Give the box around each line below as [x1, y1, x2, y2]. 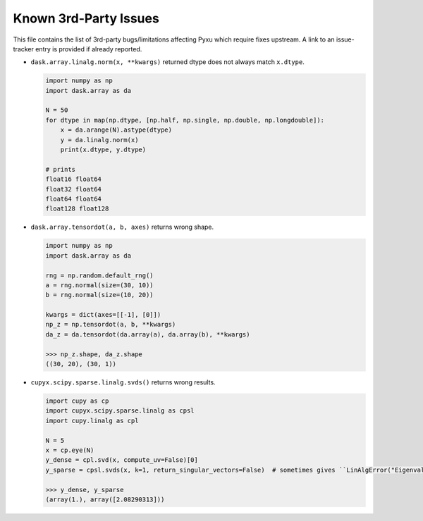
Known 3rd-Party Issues [13, 11, 160, 26]
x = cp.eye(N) [45, 446, 94, 454]
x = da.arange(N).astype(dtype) [60, 126, 173, 134]
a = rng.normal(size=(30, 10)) [45, 281, 154, 289]
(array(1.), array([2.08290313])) [45, 495, 165, 503]
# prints [45, 165, 76, 173]
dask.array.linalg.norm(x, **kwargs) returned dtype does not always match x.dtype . [30, 58, 305, 66]
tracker [13, 44, 35, 53]
